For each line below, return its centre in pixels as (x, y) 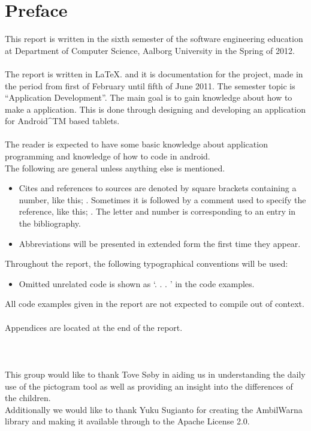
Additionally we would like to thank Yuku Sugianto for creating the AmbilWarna (154, 409)
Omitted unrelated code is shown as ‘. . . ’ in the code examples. (137, 283)
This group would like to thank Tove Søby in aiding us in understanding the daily (155, 374)
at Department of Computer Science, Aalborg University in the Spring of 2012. (150, 50)
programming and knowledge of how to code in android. (108, 156)
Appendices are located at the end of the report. (94, 327)
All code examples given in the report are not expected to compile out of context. (155, 304)
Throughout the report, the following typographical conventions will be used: (147, 263)
